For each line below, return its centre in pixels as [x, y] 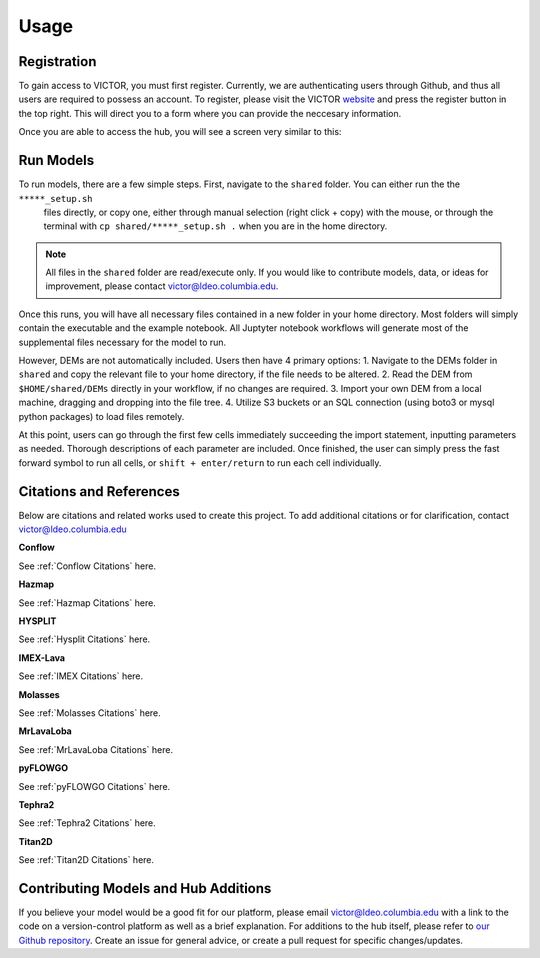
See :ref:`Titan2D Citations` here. [86, 860]
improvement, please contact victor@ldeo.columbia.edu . [162, 286]
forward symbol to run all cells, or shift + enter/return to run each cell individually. [200, 462]
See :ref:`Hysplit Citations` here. [84, 639]
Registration [57, 61]
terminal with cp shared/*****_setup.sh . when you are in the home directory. [215, 226]
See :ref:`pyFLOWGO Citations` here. [94, 786]
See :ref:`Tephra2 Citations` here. [87, 823]
